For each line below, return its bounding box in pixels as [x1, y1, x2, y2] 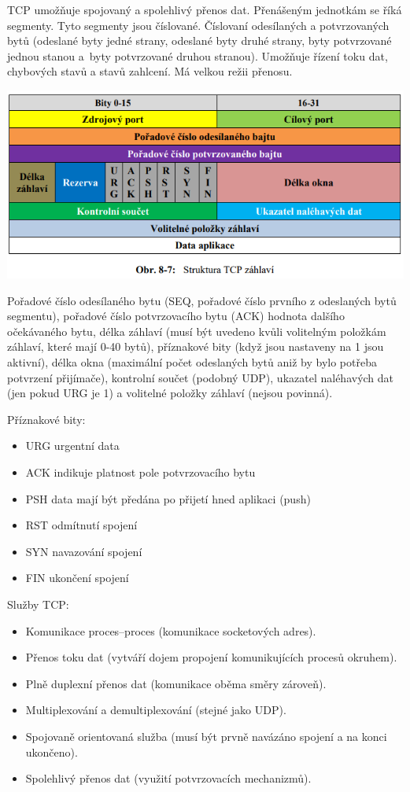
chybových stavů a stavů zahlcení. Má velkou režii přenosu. [7, 63, 293, 79]
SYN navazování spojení [25, 543, 142, 559]
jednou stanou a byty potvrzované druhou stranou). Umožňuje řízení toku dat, [7, 47, 388, 64]
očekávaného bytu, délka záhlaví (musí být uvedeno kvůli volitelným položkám [7, 322, 386, 339]
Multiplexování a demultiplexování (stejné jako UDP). [25, 702, 286, 718]
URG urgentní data [25, 437, 120, 454]
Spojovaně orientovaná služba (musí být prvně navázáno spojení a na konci [25, 728, 387, 744]
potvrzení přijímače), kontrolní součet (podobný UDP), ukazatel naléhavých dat [7, 369, 394, 385]
